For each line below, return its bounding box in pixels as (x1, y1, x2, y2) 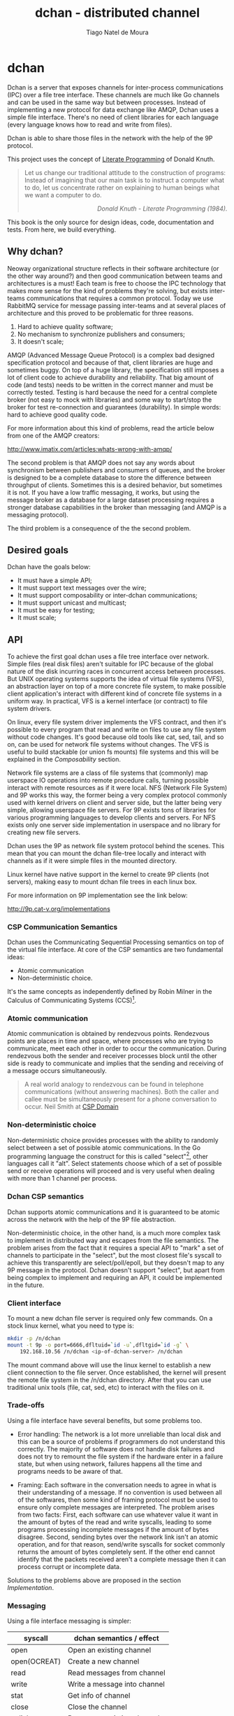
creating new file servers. (7, 828, 81, 837)
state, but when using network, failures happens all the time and (17, 1459, 203, 1468)
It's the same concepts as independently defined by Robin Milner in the (7, 987, 212, 996)
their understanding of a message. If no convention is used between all (17, 1488, 222, 1496)
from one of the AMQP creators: (7, 431, 100, 439)
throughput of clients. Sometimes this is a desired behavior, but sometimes (7, 481, 223, 489)
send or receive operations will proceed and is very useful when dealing (7, 1167, 215, 1175)
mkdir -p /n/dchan (7, 1335, 61, 1342)
